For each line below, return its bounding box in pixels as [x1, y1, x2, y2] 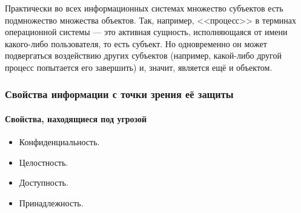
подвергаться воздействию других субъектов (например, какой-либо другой [5, 49, 282, 62]
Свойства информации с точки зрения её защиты [5, 87, 234, 102]
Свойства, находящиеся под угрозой [5, 113, 147, 125]
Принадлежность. [19, 196, 84, 209]
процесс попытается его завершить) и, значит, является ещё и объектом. [5, 61, 273, 73]
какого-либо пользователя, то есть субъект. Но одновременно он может [5, 37, 267, 50]
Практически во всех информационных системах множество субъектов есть [5, 2, 283, 14]
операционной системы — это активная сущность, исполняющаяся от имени [5, 25, 288, 38]
